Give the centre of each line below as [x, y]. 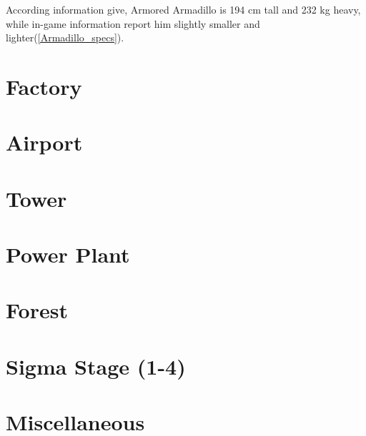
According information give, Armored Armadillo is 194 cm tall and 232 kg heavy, [183, 9]
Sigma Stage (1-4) [96, 366]
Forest [37, 310]
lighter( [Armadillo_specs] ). [65, 37]
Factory [44, 86]
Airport [44, 142]
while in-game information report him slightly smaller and [133, 23]
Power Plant [68, 254]
